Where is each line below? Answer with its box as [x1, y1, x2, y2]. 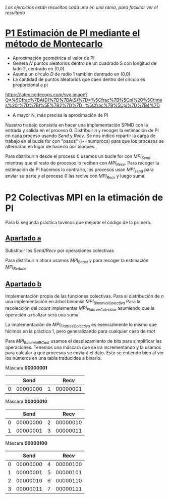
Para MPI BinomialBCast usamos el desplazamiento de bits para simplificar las [5, 338, 162, 345]
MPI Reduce [5, 264, 27, 271]
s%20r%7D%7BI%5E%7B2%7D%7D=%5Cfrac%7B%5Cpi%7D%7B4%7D [5, 102, 160, 108]
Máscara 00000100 [5, 440, 48, 446]
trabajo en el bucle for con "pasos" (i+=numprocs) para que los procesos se [5, 138, 164, 144]
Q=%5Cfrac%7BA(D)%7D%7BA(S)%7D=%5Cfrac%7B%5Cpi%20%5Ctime [5, 97, 162, 103]
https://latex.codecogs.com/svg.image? [5, 91, 88, 98]
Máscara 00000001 [5, 365, 48, 371]
